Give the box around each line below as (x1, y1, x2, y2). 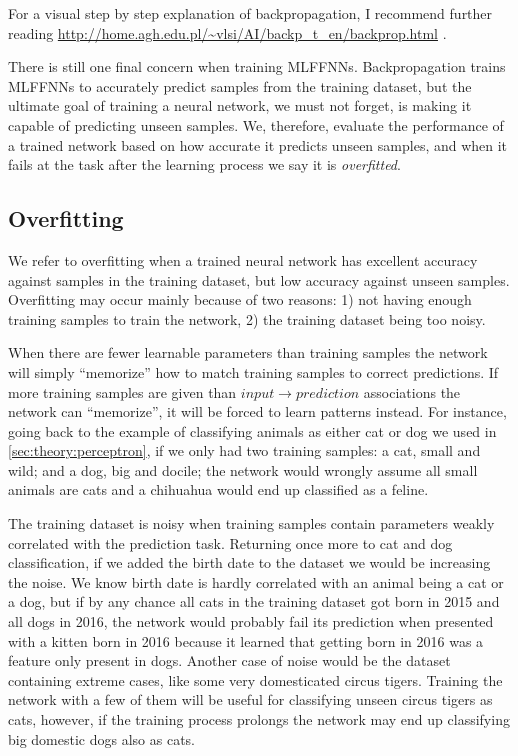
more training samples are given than (8, 381, 237, 402)
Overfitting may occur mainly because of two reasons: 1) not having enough (8, 289, 472, 310)
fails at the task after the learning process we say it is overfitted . (8, 154, 401, 175)
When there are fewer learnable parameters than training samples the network (8, 342, 488, 363)
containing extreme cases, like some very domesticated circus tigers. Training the (8, 669, 503, 690)
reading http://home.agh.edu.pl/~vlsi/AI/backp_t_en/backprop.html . (8, 22, 447, 43)
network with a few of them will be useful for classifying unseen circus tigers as (8, 689, 493, 710)
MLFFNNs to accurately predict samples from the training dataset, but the (8, 75, 472, 96)
